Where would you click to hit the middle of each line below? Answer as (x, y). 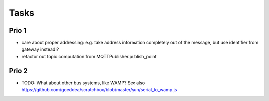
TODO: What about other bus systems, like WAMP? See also (83, 83)
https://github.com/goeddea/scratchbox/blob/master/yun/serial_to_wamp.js (99, 90)
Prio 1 (18, 31)
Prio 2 (19, 70)
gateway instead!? (40, 49)
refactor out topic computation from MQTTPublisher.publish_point (89, 56)
